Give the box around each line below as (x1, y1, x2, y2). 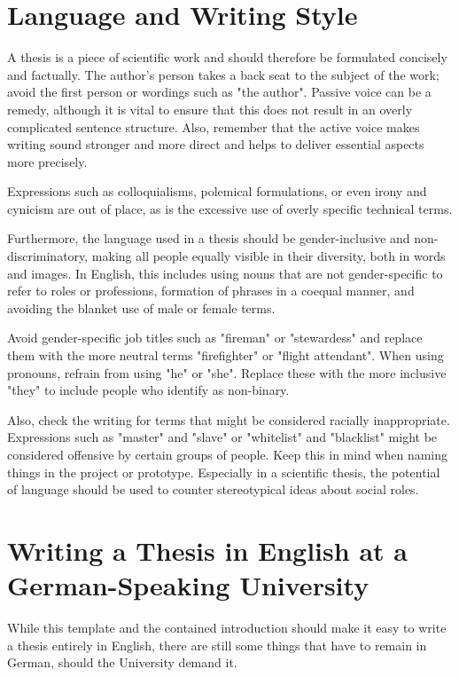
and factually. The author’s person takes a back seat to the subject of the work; (7, 65, 440, 83)
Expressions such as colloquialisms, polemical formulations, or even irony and (7, 182, 427, 201)
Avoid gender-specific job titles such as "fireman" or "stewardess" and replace (7, 328, 423, 347)
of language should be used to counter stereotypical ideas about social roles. (7, 480, 419, 499)
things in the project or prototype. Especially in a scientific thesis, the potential (7, 462, 440, 481)
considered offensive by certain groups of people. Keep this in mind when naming (7, 445, 448, 463)
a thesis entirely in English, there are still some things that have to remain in (7, 635, 427, 654)
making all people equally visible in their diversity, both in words (91, 247, 446, 265)
